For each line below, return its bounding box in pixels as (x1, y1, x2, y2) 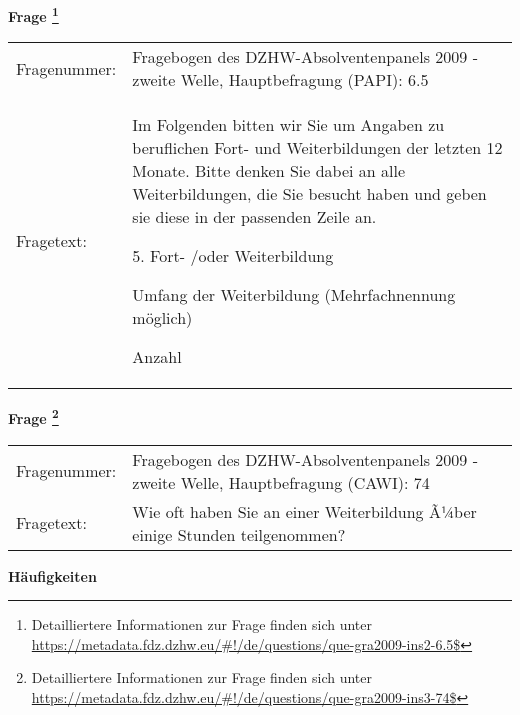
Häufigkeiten (8, 565, 97, 586)
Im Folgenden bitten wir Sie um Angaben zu (132, 113, 445, 137)
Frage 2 (8, 405, 59, 428)
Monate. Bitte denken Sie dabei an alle (132, 159, 406, 183)
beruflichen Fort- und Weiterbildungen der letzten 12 (132, 136, 503, 160)
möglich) (132, 306, 193, 330)
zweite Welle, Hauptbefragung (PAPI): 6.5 (132, 68, 429, 92)
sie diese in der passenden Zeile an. (132, 205, 377, 229)
